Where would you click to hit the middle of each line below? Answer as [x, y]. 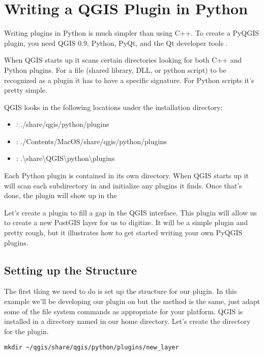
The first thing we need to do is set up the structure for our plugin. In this [121, 291]
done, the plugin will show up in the [61, 195]
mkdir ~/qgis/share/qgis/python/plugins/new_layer [92, 348]
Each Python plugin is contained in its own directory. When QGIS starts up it [126, 175]
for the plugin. [26, 331]
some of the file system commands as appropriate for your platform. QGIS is [124, 311]
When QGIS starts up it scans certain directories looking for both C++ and [123, 60]
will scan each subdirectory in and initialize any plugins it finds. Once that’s [123, 185]
